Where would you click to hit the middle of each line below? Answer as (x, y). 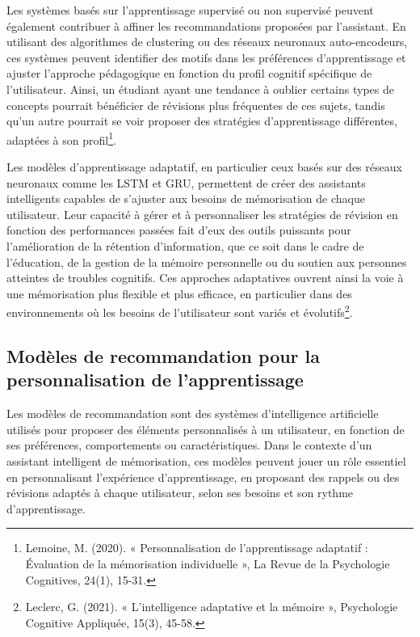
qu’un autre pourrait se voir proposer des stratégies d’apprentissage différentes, (202, 121)
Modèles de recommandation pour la (164, 355)
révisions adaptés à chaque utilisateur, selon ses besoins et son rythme (180, 493)
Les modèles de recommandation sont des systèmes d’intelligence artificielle (193, 413)
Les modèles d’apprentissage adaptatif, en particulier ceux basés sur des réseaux (204, 167)
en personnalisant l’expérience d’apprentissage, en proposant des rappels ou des (203, 477)
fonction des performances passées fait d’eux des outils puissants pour (179, 230)
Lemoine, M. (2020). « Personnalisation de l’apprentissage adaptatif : (197, 548)
